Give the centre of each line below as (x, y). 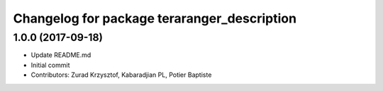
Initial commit (50, 65)
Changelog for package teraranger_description (155, 18)
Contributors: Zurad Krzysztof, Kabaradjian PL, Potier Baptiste (121, 75)
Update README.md (61, 55)
